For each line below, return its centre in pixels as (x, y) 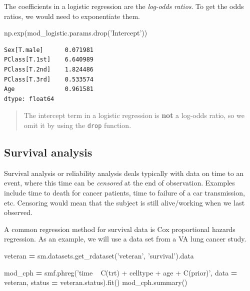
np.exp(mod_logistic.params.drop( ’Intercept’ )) (76, 33)
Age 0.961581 (49, 89)
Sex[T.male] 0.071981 (49, 50)
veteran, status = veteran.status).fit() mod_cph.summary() (96, 282)
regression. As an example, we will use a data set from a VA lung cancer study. (125, 239)
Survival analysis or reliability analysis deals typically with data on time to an (124, 173)
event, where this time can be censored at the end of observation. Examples (119, 183)
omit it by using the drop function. (77, 125)
